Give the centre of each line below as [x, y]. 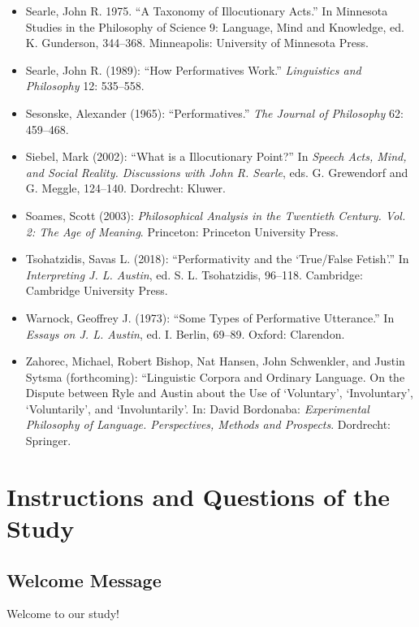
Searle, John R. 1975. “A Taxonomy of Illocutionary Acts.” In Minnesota [207, 11]
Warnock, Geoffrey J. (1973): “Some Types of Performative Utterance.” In [210, 317]
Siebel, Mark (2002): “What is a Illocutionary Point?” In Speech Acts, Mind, [216, 156]
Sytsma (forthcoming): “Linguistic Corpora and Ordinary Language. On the [215, 376]
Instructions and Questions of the [199, 496]
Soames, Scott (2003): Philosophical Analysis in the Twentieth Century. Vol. [216, 215]
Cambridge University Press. [97, 290]
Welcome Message [84, 579]
